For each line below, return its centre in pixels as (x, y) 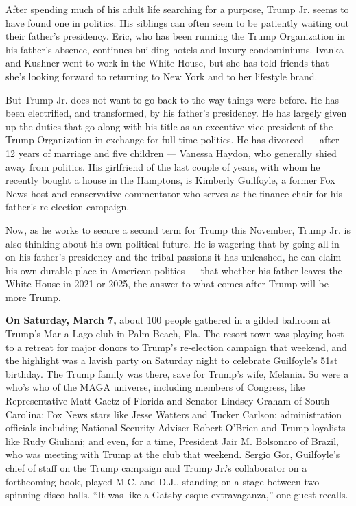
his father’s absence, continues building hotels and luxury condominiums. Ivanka (175, 49)
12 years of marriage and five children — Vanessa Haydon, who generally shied (171, 153)
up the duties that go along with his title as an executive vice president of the (169, 126)
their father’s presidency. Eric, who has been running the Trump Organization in (176, 36)
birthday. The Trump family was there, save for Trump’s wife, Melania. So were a (177, 373)
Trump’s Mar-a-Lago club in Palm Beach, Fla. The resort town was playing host (175, 334)
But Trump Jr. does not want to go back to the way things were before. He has (173, 99)
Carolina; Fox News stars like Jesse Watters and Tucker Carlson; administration (174, 414)
